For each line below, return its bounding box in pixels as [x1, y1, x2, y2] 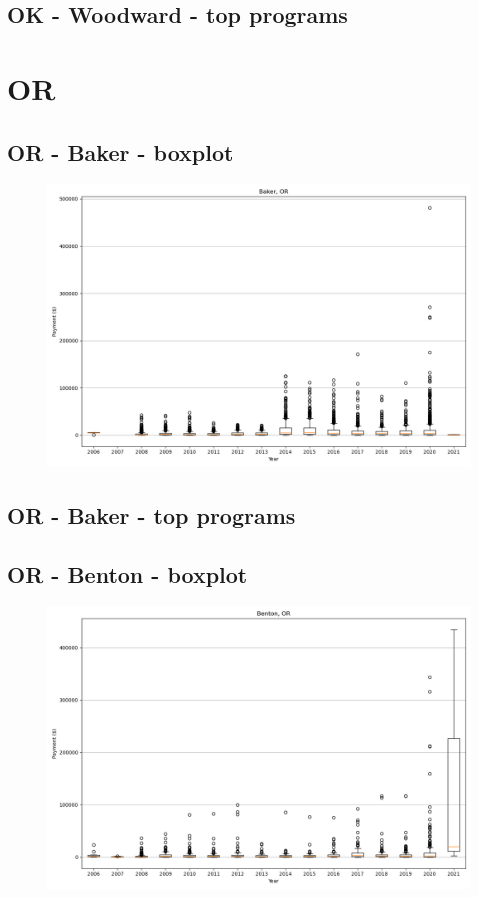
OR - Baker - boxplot [7, 136, 234, 167]
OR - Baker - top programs [7, 499, 296, 530]
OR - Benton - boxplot [7, 558, 248, 589]
